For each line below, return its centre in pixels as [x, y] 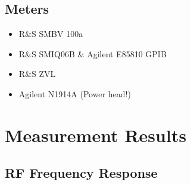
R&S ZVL [37, 74]
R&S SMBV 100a [51, 34]
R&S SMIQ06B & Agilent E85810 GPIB [93, 53]
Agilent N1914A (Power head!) [75, 93]
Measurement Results [96, 135]
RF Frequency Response [81, 173]
